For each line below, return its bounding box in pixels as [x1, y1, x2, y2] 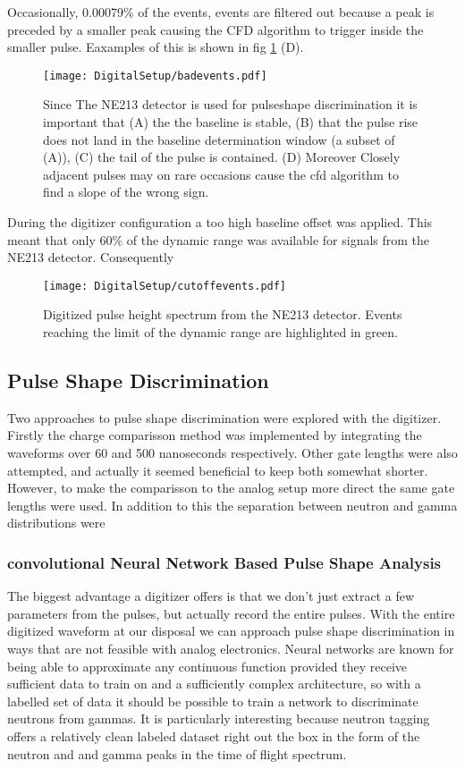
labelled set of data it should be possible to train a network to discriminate [7, 691, 418, 710]
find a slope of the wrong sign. [43, 182, 209, 201]
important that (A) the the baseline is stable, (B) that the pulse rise [43, 113, 418, 131]
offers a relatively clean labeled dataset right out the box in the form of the [7, 726, 420, 745]
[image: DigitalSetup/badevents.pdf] [43, 69, 267, 82]
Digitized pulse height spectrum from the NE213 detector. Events [43, 305, 402, 324]
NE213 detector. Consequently [7, 248, 174, 266]
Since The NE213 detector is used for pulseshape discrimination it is [43, 95, 418, 114]
